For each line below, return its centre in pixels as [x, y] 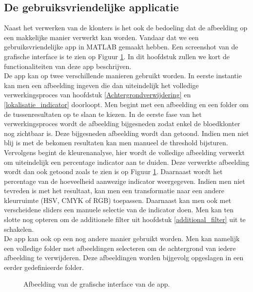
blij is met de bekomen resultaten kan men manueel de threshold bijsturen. [116, 143]
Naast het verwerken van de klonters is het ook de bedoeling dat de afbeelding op [126, 28]
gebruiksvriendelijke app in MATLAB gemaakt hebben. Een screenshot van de [121, 47]
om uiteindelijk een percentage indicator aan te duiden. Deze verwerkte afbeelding [127, 162]
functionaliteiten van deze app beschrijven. [68, 66]
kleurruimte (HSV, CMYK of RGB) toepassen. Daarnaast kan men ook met [118, 200]
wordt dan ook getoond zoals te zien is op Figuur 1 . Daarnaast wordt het [113, 171]
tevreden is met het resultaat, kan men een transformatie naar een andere [114, 191]
